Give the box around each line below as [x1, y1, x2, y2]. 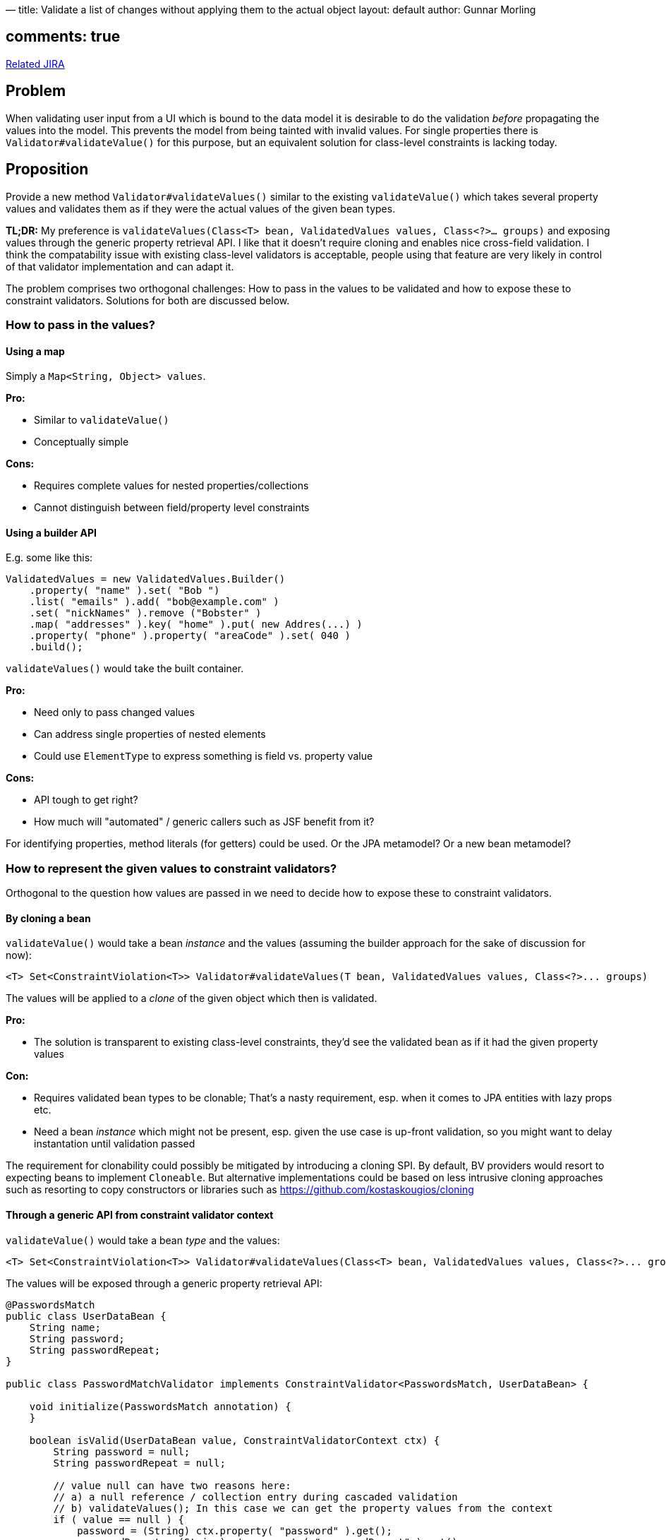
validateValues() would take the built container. [6, 662, 244, 675]
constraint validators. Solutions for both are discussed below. [6, 294, 290, 306]
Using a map [6, 345, 65, 357]
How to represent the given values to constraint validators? [6, 861, 337, 876]
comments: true [6, 28, 121, 46]
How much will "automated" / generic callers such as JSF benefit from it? [34, 816, 375, 828]
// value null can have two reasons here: [53, 1479, 291, 1491]
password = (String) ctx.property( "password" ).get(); [77, 1524, 392, 1536]
